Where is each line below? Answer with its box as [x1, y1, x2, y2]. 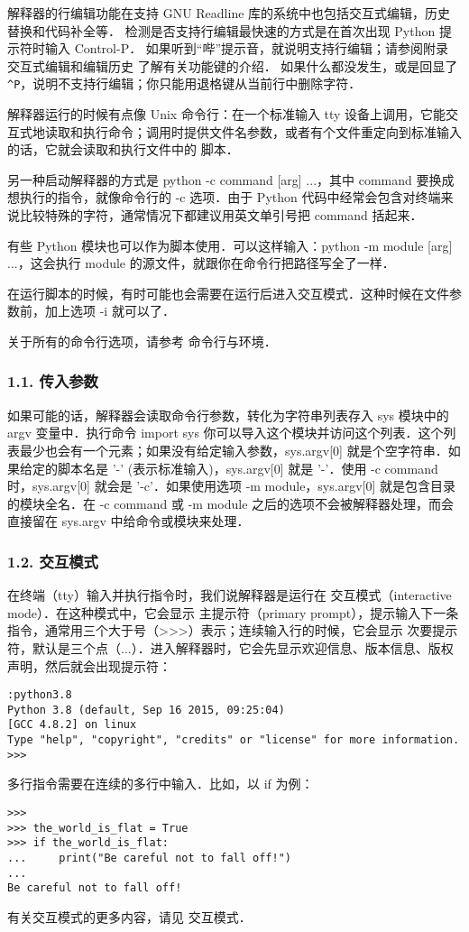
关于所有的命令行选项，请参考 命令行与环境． [7, 331, 277, 350]
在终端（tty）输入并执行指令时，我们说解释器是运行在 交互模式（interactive [7, 586, 452, 604]
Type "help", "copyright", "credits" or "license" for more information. [7, 734, 460, 747]
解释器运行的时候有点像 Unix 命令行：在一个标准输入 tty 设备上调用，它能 [7, 105, 446, 124]
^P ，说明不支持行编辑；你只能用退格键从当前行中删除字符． [7, 74, 362, 93]
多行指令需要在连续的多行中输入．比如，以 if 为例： [7, 774, 314, 793]
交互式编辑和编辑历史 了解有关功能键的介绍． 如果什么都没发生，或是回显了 [7, 56, 458, 75]
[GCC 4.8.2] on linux [7, 718, 137, 732]
